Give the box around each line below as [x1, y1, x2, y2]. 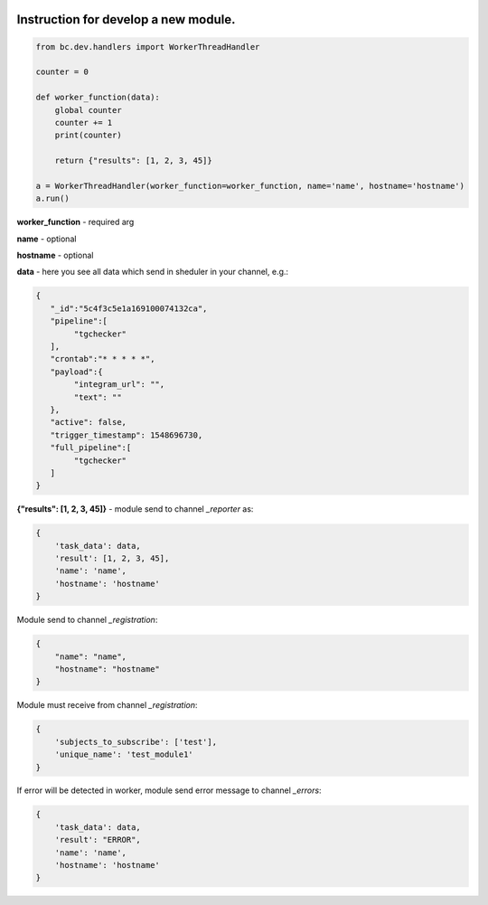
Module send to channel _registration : [16, 615, 158, 626]
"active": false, [50, 417, 127, 428]
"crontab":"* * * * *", [50, 354, 155, 364]
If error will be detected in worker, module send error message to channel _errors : [16, 785, 322, 796]
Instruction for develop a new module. [16, 12, 236, 27]
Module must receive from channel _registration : [16, 700, 198, 711]
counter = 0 [35, 67, 89, 77]
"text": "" [73, 391, 122, 402]
